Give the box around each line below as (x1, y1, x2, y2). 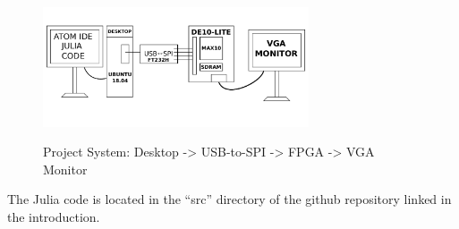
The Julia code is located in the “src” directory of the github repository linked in (7, 190, 452, 208)
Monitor (43, 159, 88, 178)
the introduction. (7, 207, 100, 225)
